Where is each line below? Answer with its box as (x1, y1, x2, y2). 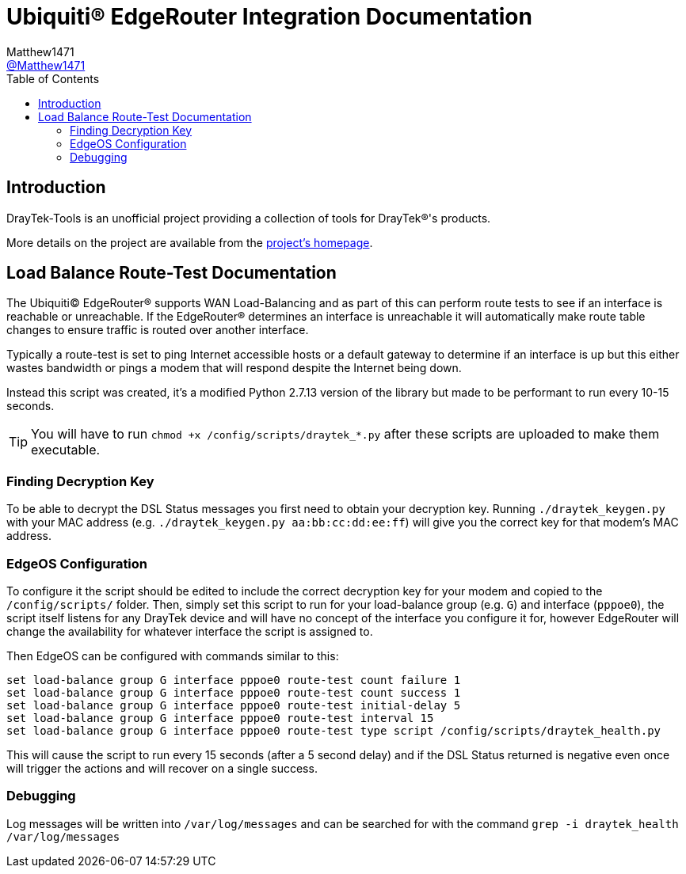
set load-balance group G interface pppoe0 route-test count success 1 (6, 686, 461, 699)
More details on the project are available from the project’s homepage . (6, 235, 373, 249)
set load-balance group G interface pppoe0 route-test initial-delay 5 (6, 698, 461, 712)
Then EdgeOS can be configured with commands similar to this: (6, 648, 339, 663)
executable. (31, 442, 101, 458)
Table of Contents (6, 71, 100, 85)
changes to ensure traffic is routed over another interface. (6, 323, 309, 337)
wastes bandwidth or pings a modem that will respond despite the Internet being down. (6, 361, 462, 375)
